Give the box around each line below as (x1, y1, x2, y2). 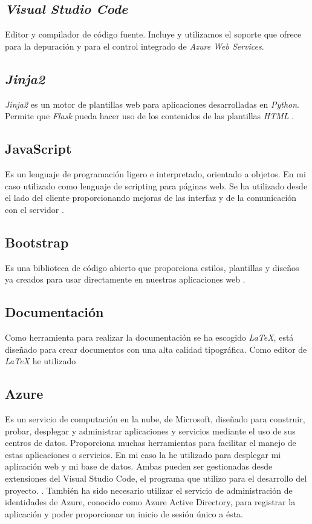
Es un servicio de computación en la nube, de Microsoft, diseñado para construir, (5, 412, 305, 425)
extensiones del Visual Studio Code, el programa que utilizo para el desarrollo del (5, 471, 307, 484)
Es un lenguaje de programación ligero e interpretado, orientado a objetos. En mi (5, 167, 306, 180)
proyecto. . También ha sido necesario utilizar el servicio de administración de (5, 483, 293, 496)
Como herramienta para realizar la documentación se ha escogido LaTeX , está (5, 330, 294, 343)
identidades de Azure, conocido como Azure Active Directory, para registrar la (5, 496, 296, 508)
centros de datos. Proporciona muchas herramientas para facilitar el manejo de (5, 436, 296, 449)
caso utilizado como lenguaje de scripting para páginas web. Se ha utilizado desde (5, 179, 308, 192)
